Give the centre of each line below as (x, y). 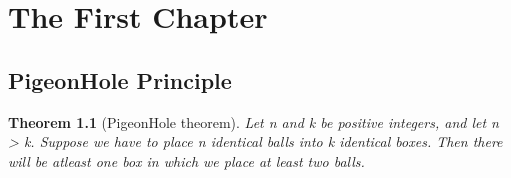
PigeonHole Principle (120, 79)
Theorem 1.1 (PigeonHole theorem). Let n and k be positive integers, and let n (253, 121)
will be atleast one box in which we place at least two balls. (186, 160)
